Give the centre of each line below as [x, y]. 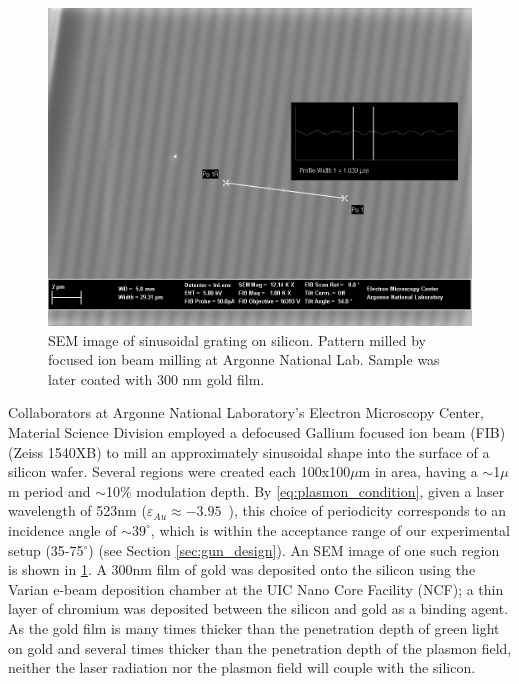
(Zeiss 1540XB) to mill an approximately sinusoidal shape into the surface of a [249, 451]
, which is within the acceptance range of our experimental [330, 529]
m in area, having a [418, 471]
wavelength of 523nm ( [77, 510]
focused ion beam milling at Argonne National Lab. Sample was [244, 359]
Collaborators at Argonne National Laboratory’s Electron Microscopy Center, [246, 412]
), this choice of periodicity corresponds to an [367, 510]
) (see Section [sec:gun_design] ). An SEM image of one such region [294, 549]
